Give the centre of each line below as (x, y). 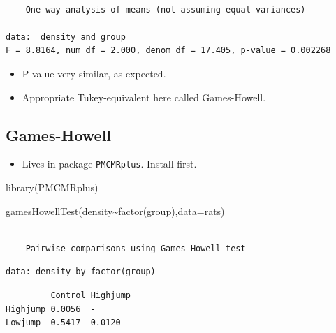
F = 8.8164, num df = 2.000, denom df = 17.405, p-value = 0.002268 (168, 51)
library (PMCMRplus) (52, 187)
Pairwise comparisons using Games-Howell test (136, 248)
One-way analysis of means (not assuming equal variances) (166, 9)
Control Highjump (90, 295)
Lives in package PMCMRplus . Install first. (109, 164)
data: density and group (66, 37)
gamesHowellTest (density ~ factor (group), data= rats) (115, 210)
